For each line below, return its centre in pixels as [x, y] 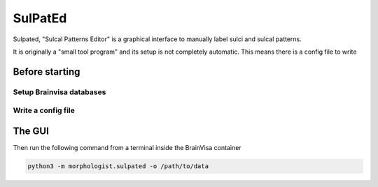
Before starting [47, 72]
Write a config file [44, 110]
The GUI [31, 131]
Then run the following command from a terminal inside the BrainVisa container [127, 147]
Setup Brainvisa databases [59, 92]
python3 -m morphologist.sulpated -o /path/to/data [118, 166]
